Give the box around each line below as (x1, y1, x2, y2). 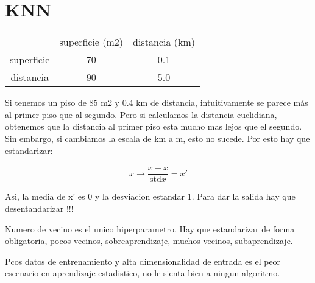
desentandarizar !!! (5, 201, 74, 214)
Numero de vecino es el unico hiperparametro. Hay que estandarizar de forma (5, 222, 295, 235)
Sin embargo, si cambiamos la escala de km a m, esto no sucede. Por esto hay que (5, 131, 310, 144)
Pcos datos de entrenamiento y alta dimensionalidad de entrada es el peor (5, 254, 281, 267)
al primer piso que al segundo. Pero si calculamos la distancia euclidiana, (5, 108, 277, 121)
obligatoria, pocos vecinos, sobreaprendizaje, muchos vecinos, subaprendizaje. (5, 234, 293, 247)
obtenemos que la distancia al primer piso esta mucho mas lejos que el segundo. (5, 120, 302, 133)
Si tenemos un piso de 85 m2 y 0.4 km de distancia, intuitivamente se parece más (5, 96, 308, 109)
